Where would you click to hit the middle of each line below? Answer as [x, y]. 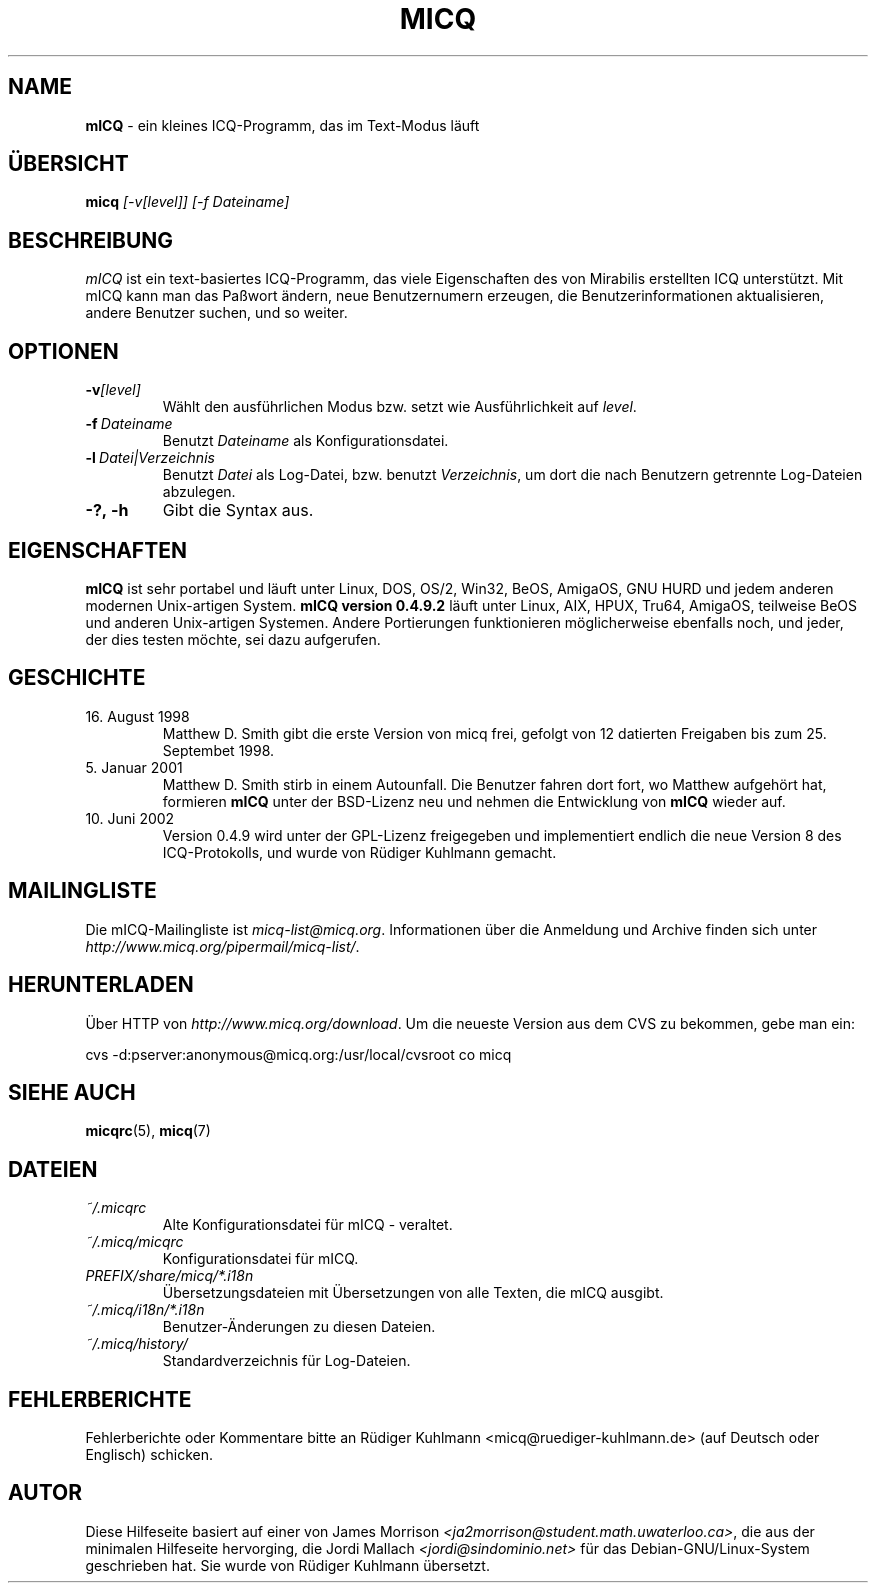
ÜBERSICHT [68, 164]
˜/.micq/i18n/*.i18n [145, 1310]
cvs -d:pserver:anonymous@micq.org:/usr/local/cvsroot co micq [298, 1054]
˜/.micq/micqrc [134, 1242]
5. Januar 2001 [134, 767]
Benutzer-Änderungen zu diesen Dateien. [299, 1327]
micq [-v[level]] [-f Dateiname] [187, 202]
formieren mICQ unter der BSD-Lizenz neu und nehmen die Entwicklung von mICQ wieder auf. [474, 801]
